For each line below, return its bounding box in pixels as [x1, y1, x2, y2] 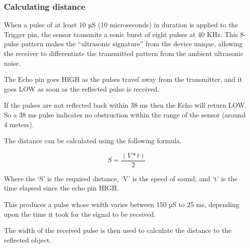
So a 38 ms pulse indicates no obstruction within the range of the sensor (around [4, 109, 246, 119]
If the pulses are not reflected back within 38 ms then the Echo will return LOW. [4, 100, 247, 110]
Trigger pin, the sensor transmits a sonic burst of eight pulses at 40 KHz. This [4, 29, 238, 39]
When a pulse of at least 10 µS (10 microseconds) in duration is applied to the [4, 19, 238, 30]
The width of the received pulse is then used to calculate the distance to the [4, 225, 231, 235]
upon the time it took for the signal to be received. [4, 209, 156, 219]
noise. [4, 57, 21, 68]
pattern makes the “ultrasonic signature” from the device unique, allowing [21, 38, 243, 49]
